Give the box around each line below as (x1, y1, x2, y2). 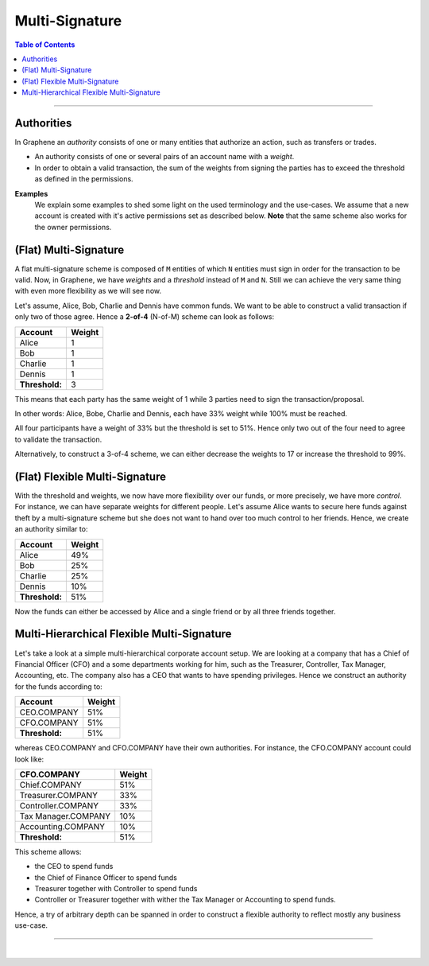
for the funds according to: (14, 681, 102, 691)
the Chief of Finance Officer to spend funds (34, 872, 178, 882)
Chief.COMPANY (19, 779, 83, 790)
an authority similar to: (14, 524, 88, 534)
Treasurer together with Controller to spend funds (34, 884, 198, 894)
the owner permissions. (34, 222, 112, 232)
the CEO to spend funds (34, 862, 114, 871)
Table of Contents (14, 40, 75, 49)
